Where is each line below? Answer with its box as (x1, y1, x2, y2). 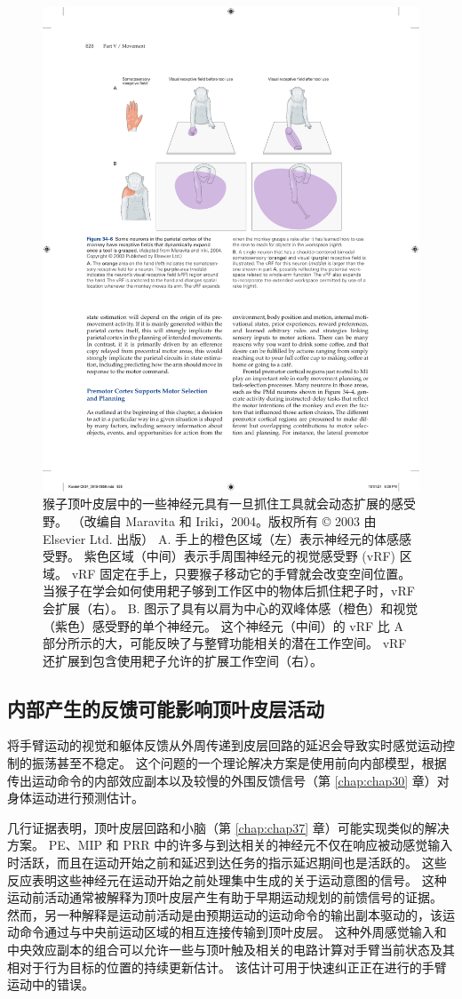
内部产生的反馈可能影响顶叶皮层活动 (7, 694, 324, 722)
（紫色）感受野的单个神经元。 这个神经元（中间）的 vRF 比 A (43, 616, 403, 635)
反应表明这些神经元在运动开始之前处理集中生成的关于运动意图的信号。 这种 (7, 870, 447, 889)
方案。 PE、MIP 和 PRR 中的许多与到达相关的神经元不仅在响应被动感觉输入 (7, 835, 453, 854)
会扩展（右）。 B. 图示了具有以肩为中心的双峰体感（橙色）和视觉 (43, 598, 418, 617)
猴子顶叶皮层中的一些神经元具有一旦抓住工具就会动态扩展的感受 (43, 494, 416, 513)
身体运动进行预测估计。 (7, 788, 144, 807)
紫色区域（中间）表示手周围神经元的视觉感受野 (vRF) (84, 547, 396, 565)
